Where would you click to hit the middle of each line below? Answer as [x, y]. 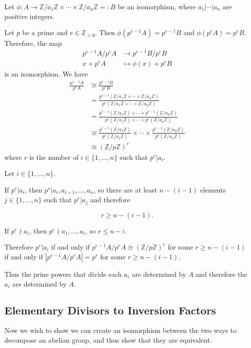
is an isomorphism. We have [46, 73]
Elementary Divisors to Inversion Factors [110, 310]
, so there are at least [125, 189]
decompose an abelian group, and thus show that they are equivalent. [108, 340]
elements [213, 189]
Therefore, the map [33, 43]
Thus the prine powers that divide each [63, 274]
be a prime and [45, 32]
